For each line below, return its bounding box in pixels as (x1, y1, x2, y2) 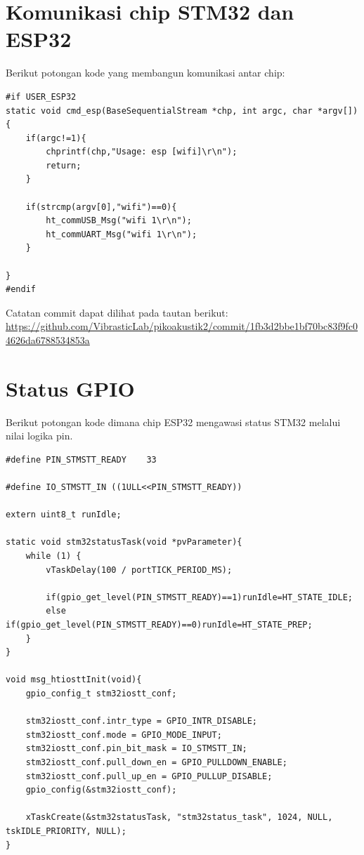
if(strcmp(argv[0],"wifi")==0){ (25, 201, 177, 212)
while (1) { (25, 551, 82, 562)
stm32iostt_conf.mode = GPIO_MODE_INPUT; (25, 729, 222, 740)
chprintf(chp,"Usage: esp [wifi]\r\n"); (46, 147, 238, 157)
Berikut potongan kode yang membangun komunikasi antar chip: (6, 65, 285, 80)
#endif (6, 284, 36, 295)
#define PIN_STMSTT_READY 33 (6, 454, 157, 465)
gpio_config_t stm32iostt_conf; (25, 689, 177, 698)
